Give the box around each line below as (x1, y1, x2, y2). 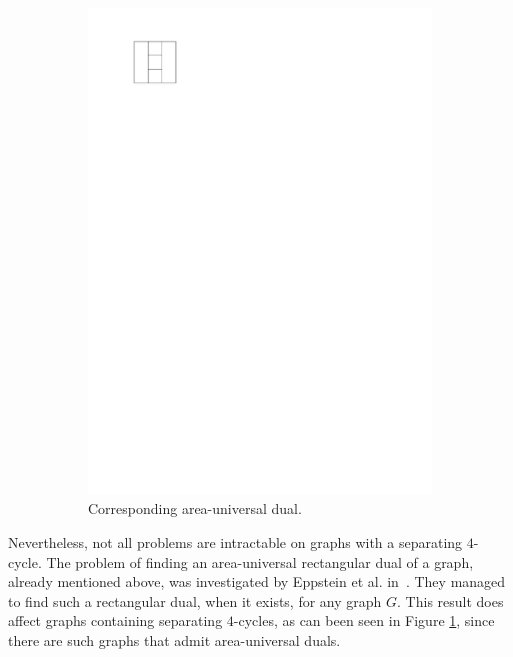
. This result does (397, 590, 504, 611)
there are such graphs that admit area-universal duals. (8, 629, 341, 650)
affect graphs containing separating (8, 610, 223, 631)
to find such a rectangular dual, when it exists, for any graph (8, 590, 382, 611)
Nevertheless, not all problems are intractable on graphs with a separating (8, 531, 463, 552)
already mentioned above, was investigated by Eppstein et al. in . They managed (8, 571, 506, 592)
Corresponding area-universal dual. (88, 498, 302, 519)
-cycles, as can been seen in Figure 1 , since (233, 610, 495, 631)
